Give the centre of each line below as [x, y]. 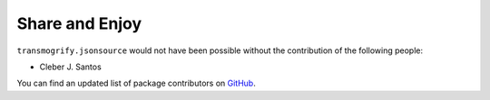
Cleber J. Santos [70, 67]
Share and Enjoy [79, 23]
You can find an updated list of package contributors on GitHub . [136, 83]
